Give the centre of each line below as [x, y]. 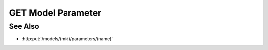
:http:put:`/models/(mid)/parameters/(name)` [67, 39]
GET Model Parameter [55, 13]
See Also [24, 26]
